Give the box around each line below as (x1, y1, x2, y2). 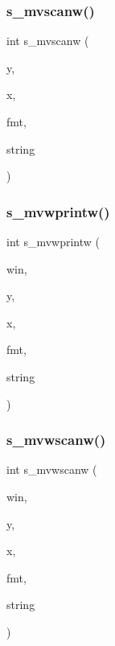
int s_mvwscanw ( (6, 461, 97, 478)
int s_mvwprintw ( (6, 233, 101, 249)
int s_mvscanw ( (6, 32, 89, 49)
